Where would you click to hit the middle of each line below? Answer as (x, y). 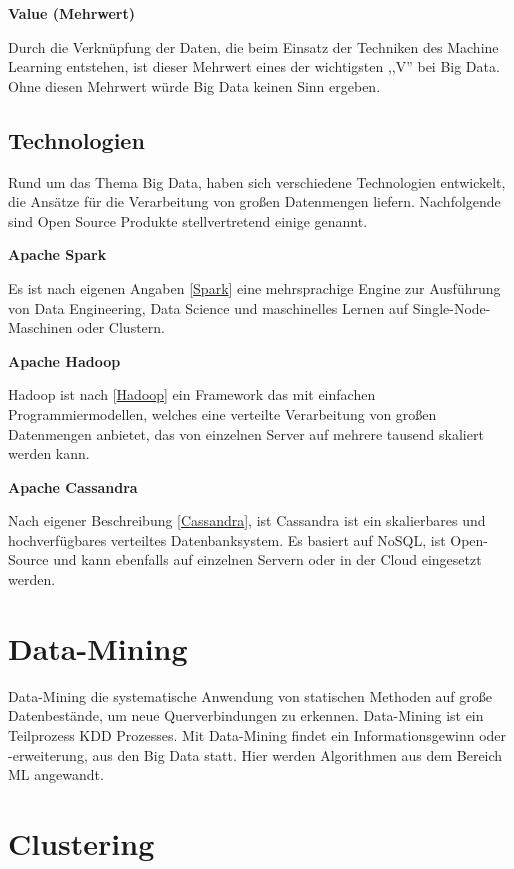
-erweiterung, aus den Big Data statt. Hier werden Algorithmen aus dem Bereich (255, 754)
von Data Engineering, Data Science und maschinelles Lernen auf (208, 307)
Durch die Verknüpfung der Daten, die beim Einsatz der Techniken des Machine (253, 46)
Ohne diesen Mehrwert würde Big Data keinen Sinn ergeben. (194, 85)
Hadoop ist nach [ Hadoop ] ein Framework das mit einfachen (192, 394)
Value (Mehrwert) (72, 13)
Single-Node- (451, 307)
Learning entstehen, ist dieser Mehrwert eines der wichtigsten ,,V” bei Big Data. (254, 66)
